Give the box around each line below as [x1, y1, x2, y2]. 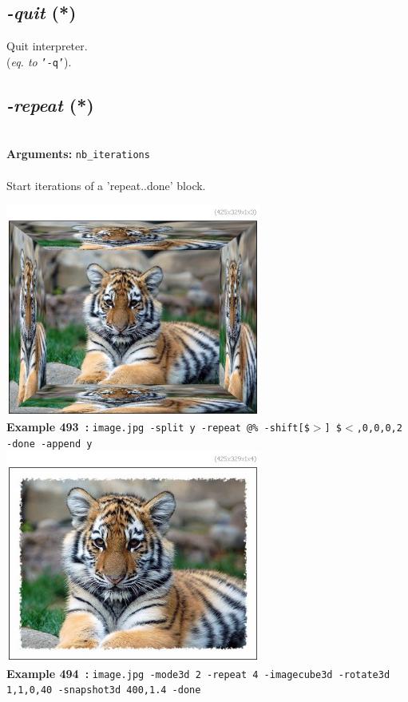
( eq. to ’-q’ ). [6, 53, 72, 69]
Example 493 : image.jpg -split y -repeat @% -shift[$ [6, 418, 310, 435]
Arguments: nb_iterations [6, 145, 150, 162]
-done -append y [6, 438, 93, 450]
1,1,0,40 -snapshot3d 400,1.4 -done [6, 684, 201, 696]
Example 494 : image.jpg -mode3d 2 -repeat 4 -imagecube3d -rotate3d [6, 664, 390, 681]
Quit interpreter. [6, 38, 88, 54]
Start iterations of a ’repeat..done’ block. [6, 176, 206, 193]
